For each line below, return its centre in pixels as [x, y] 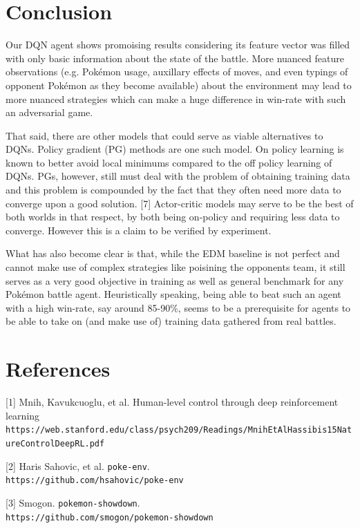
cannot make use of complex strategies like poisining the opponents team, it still [176, 267]
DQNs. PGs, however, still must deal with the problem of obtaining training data [178, 176]
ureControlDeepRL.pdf [55, 443]
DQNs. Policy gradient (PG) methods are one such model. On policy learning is [175, 149]
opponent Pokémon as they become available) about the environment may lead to [179, 85]
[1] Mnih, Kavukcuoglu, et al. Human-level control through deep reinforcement [172, 402]
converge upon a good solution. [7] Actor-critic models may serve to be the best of [180, 203]
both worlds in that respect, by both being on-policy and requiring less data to [173, 217]
